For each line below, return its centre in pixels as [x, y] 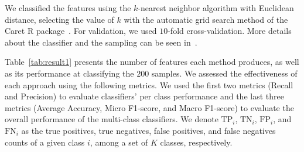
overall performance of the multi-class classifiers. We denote [112, 119]
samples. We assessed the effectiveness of [224, 73]
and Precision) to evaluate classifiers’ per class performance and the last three [144, 96]
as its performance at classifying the [69, 73]
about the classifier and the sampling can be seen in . [101, 42]
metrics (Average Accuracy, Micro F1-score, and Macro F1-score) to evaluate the [149, 107]
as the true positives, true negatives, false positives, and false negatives [148, 130]
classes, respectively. [196, 142]
